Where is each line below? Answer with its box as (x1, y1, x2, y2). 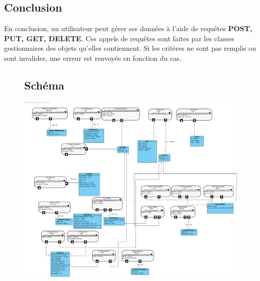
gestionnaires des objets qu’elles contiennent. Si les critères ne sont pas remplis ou (4, 43, 256, 53)
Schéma (24, 77, 64, 92)
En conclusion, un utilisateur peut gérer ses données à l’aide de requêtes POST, (4, 23, 252, 34)
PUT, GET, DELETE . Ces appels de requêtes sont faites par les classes (4, 33, 234, 43)
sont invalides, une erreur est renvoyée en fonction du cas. (4, 52, 182, 63)
